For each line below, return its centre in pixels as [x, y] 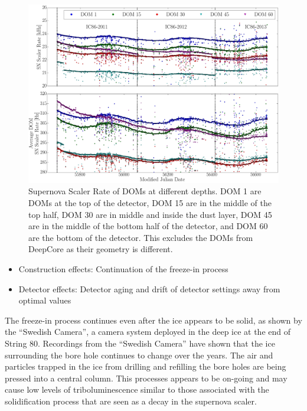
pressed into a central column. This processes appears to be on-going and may [146, 378]
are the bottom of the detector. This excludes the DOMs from [141, 237]
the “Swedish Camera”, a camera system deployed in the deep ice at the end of [148, 332]
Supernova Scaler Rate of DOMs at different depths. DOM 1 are [145, 191]
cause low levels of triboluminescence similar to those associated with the [137, 389]
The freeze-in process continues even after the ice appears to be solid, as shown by [153, 320]
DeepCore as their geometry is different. [101, 249]
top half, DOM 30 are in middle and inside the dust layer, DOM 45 [150, 214]
